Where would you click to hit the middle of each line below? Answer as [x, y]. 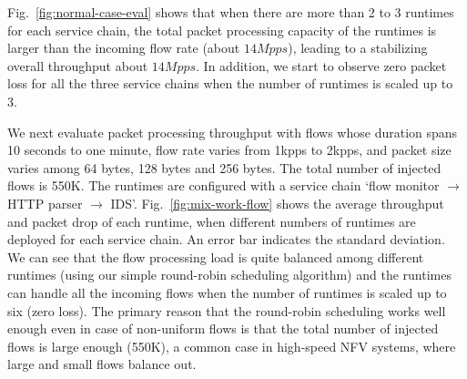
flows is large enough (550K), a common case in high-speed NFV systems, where [232, 346]
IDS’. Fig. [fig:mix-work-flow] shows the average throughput [277, 203]
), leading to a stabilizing [358, 48]
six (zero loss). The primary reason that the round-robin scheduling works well [227, 310]
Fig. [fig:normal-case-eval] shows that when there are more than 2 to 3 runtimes [231, 12]
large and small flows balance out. [102, 364]
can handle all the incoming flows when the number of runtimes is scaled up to [227, 292]
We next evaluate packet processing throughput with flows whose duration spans [233, 132]
